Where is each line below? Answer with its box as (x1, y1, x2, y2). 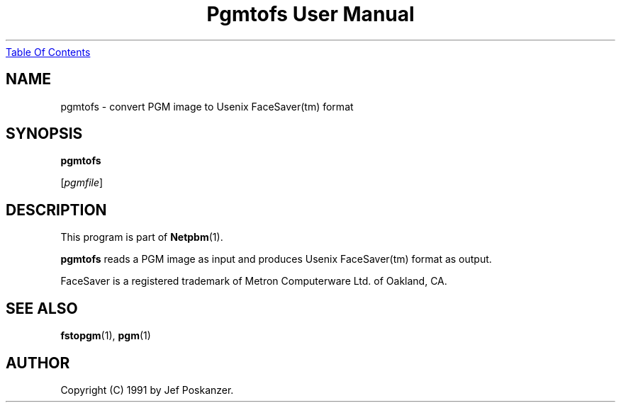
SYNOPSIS (6, 125, 83, 143)
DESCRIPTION (6, 200, 107, 219)
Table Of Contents (6, 45, 91, 58)
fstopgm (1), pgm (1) (60, 329, 151, 342)
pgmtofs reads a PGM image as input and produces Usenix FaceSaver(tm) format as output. (60, 253, 492, 266)
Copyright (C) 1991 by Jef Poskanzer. (60, 383, 234, 396)
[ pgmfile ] (60, 176, 103, 189)
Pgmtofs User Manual (206, 2, 415, 26)
